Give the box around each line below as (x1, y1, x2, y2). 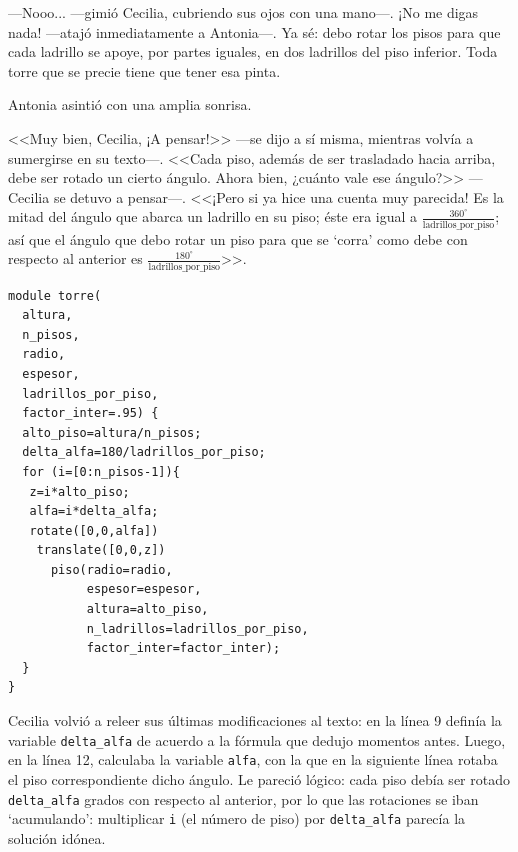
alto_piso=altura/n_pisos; (22, 425, 202, 440)
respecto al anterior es (8, 248, 143, 269)
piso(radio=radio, (50, 562, 173, 577)
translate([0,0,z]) (36, 543, 166, 558)
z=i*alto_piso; (29, 484, 130, 499)
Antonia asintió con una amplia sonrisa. (8, 94, 252, 115)
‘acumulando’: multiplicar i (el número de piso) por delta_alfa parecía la (8, 808, 466, 829)
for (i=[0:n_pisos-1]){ (22, 464, 180, 479)
